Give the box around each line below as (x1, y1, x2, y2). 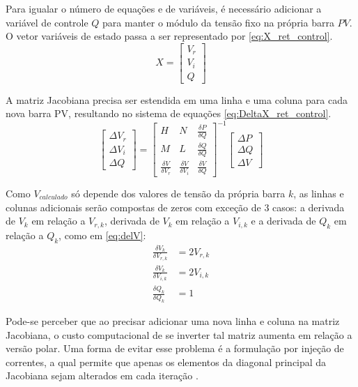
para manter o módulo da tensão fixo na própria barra (102, 15, 334, 29)
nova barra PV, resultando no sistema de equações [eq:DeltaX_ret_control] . (6, 106, 332, 121)
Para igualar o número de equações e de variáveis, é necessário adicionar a (6, 1, 322, 15)
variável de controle (6, 15, 88, 29)
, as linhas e (293, 186, 344, 201)
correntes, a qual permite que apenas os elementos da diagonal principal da (6, 354, 327, 369)
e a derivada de (251, 213, 316, 228)
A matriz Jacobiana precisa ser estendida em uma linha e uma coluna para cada (6, 92, 348, 107)
